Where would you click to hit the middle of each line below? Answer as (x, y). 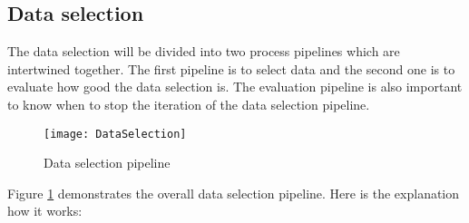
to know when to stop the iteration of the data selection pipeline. (189, 104)
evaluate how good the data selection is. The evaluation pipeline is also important (235, 87)
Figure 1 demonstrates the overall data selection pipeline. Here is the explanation (234, 193)
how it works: (45, 211)
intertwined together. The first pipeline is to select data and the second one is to (231, 68)
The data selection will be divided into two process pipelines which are (204, 51)
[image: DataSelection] (115, 134)
